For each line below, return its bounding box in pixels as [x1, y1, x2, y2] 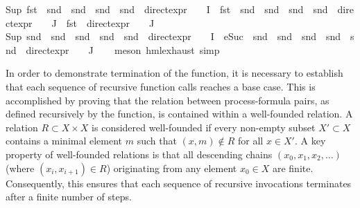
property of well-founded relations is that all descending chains [6, 146, 273, 161]
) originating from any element [106, 160, 237, 175]
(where [6, 160, 35, 175]
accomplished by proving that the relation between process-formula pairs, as [6, 93, 329, 107]
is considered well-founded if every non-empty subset [92, 120, 316, 134]
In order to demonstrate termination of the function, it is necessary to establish [6, 66, 343, 80]
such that [137, 133, 177, 148]
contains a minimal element [6, 133, 123, 148]
